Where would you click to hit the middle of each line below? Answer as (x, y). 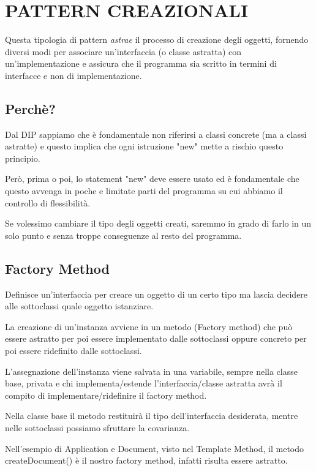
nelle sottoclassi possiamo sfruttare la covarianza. (97, 428)
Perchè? (30, 108)
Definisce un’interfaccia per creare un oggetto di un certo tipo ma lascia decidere (156, 294)
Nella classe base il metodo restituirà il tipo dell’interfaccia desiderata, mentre (152, 416)
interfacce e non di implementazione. (73, 75)
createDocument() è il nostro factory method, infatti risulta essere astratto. (146, 460)
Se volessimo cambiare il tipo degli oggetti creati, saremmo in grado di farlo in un (158, 223)
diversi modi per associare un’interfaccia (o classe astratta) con (123, 51)
